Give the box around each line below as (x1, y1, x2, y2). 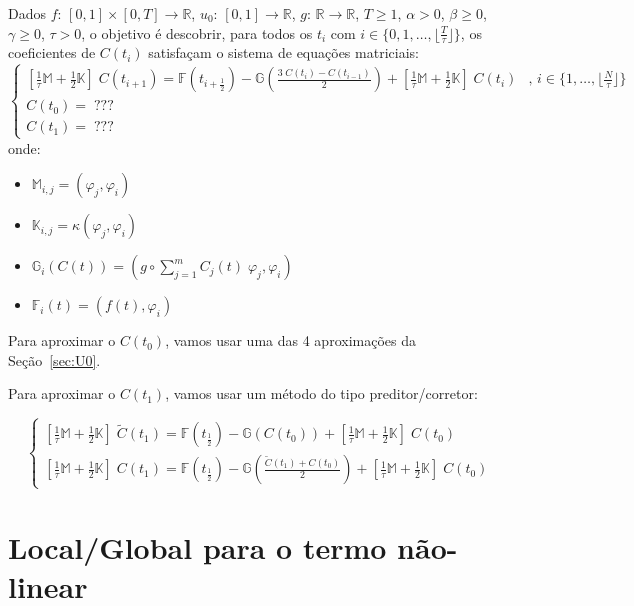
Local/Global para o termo (8, 526, 387, 567)
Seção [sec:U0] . (8, 349, 101, 370)
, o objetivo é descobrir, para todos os (81, 22, 313, 43)
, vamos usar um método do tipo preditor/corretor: (165, 383, 478, 404)
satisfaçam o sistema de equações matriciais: (148, 42, 419, 63)
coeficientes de (8, 42, 96, 63)
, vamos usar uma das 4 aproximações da (165, 330, 416, 351)
